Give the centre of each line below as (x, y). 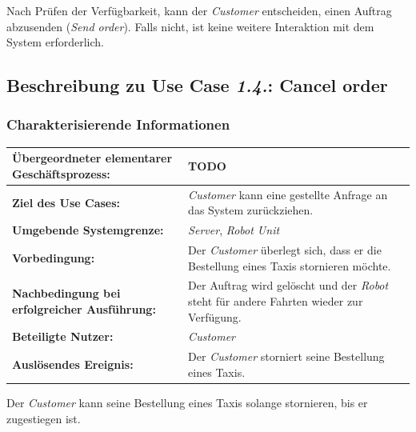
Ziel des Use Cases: (66, 202)
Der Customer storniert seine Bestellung (286, 356)
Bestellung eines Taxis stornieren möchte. (290, 265)
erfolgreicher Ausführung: (84, 308)
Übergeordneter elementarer (92, 158)
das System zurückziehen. (251, 210)
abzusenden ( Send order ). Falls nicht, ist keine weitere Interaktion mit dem (190, 26)
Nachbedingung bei (66, 293)
